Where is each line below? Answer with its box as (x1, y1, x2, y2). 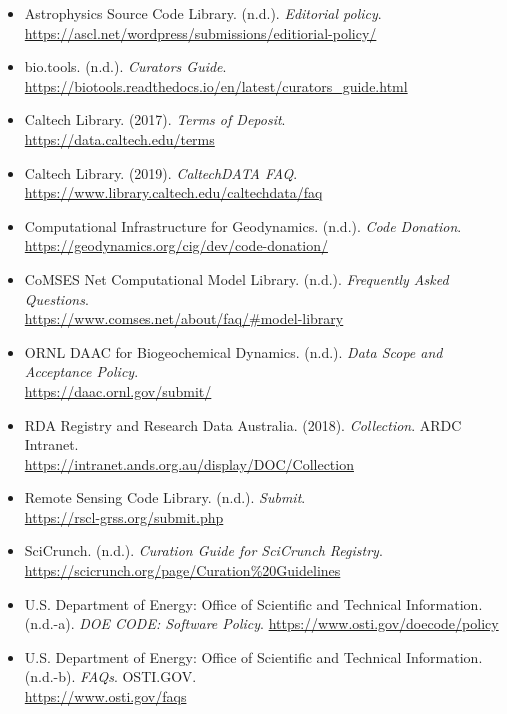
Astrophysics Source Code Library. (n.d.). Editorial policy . (24, 3, 382, 23)
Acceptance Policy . (24, 361, 139, 382)
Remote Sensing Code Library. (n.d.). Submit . (24, 487, 306, 508)
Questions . (24, 288, 89, 309)
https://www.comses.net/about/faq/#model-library (24, 308, 344, 329)
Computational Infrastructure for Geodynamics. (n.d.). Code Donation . (24, 215, 462, 236)
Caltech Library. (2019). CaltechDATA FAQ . (24, 162, 298, 183)
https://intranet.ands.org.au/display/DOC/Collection (24, 453, 354, 474)
